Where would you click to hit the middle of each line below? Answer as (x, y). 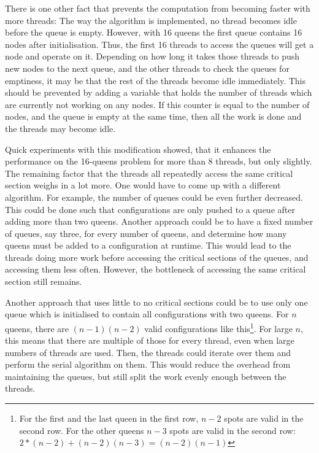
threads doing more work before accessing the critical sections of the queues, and (157, 257)
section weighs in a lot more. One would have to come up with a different (143, 185)
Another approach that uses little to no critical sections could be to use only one (156, 302)
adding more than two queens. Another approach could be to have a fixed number (159, 221)
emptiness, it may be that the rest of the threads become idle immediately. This (156, 80)
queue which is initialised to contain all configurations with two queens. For (147, 314)
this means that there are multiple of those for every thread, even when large (150, 340)
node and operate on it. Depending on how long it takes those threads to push (152, 56)
